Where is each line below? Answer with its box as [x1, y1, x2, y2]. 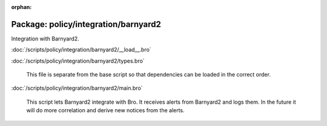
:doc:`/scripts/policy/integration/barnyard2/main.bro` [11, 84, 143, 92]
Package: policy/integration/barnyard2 [11, 19, 162, 30]
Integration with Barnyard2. [11, 35, 79, 42]
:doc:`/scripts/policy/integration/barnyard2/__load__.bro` [11, 46, 151, 54]
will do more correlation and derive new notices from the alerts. [26, 107, 185, 114]
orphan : [11, 4, 32, 10]
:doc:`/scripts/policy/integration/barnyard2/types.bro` [11, 57, 145, 65]
